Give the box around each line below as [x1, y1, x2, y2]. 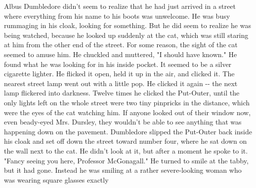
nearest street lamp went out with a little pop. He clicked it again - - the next [4, 78, 238, 88]
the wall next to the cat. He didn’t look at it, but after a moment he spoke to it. [4, 145, 248, 156]
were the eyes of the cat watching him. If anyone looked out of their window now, [4, 107, 251, 117]
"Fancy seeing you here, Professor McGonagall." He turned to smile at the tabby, [4, 155, 249, 165]
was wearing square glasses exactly [4, 174, 109, 185]
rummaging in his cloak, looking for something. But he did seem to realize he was [4, 20, 251, 31]
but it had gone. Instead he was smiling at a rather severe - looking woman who [4, 165, 242, 175]
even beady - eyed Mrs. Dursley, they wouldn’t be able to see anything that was [4, 117, 242, 127]
